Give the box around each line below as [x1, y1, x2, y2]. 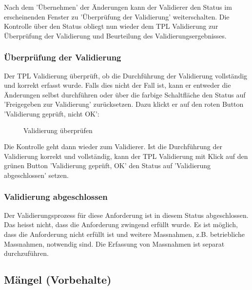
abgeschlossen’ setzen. [4, 170, 69, 180]
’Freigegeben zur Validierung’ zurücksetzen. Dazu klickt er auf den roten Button [4, 99, 244, 109]
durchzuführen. [4, 248, 49, 258]
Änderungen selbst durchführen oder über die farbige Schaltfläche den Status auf [4, 89, 246, 99]
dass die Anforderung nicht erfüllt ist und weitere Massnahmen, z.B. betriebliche [4, 229, 245, 239]
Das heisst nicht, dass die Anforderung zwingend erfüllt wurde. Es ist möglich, [4, 219, 238, 230]
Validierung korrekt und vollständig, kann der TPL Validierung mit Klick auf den [4, 151, 248, 161]
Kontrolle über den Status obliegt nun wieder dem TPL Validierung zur [4, 21, 218, 31]
